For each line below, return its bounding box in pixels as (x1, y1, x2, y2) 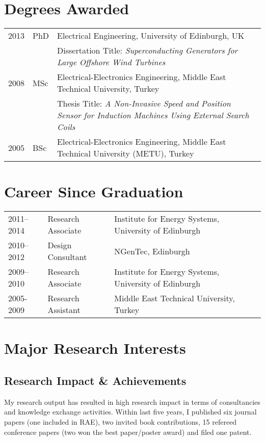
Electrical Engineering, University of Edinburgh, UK (57, 30, 245, 42)
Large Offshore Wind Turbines (57, 56, 166, 68)
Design (47, 239, 72, 251)
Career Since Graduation (4, 181, 183, 202)
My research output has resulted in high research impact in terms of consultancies (4, 396, 260, 407)
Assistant (47, 304, 81, 316)
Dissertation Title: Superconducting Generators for (57, 44, 238, 57)
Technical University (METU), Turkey (57, 147, 194, 160)
